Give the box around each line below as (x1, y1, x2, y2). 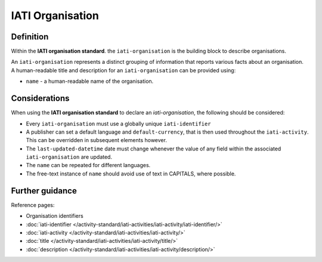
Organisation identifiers (26, 212, 83, 220)
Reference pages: (11, 201, 55, 208)
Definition (11, 32, 49, 42)
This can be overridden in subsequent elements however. (26, 137, 167, 144)
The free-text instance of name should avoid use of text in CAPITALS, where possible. (26, 170, 236, 177)
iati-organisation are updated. (26, 153, 113, 161)
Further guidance (11, 186, 77, 196)
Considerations (11, 93, 70, 104)
